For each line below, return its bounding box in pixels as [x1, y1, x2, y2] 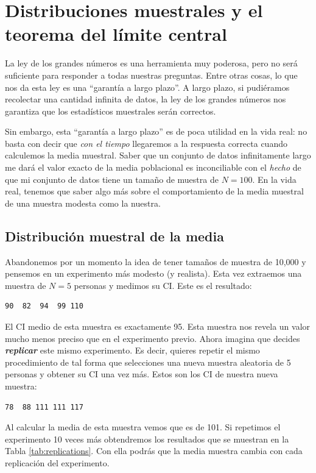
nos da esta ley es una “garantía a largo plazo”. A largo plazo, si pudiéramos [5, 80, 290, 93]
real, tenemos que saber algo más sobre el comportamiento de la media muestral [5, 185, 304, 197]
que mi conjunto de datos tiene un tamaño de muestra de [5, 172, 219, 185]
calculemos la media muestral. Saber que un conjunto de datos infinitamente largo [5, 149, 311, 162]
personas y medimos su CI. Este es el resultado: [74, 279, 252, 291]
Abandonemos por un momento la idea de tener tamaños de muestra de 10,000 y [5, 255, 306, 268]
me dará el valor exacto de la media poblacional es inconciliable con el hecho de [5, 161, 301, 174]
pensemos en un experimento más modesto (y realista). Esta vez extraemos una [5, 267, 302, 280]
